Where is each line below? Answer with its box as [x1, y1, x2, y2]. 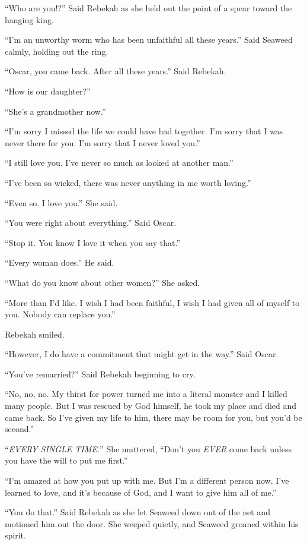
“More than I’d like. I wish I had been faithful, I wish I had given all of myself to [5, 296, 300, 308]
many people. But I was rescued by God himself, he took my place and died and [5, 399, 297, 412]
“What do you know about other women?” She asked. [5, 276, 200, 288]
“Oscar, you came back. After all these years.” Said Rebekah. [5, 65, 226, 77]
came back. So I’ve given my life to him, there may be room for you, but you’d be [5, 411, 302, 423]
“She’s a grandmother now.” [5, 105, 106, 117]
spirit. [5, 529, 26, 541]
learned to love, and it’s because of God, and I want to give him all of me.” [5, 486, 277, 498]
